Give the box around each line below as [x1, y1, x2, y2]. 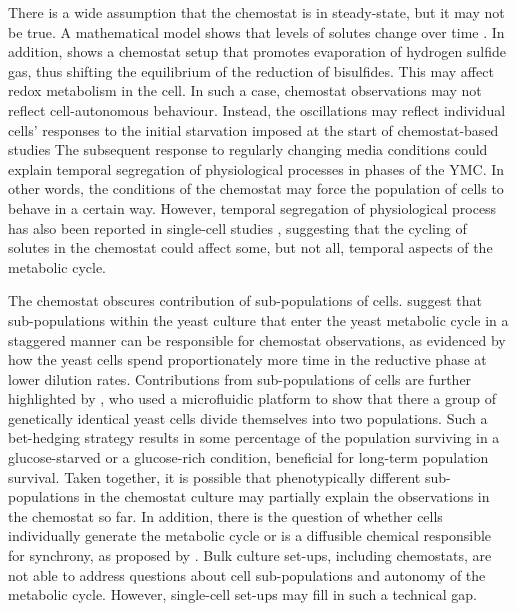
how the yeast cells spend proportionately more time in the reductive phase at [8, 349, 487, 370]
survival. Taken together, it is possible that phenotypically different [8, 466, 421, 487]
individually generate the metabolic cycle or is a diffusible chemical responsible [8, 525, 492, 546]
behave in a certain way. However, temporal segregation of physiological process [8, 197, 497, 218]
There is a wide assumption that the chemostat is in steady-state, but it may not [8, 2, 505, 22]
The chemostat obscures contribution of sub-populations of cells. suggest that [8, 290, 482, 311]
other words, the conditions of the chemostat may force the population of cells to [8, 178, 504, 199]
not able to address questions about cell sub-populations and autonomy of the [8, 564, 486, 585]
